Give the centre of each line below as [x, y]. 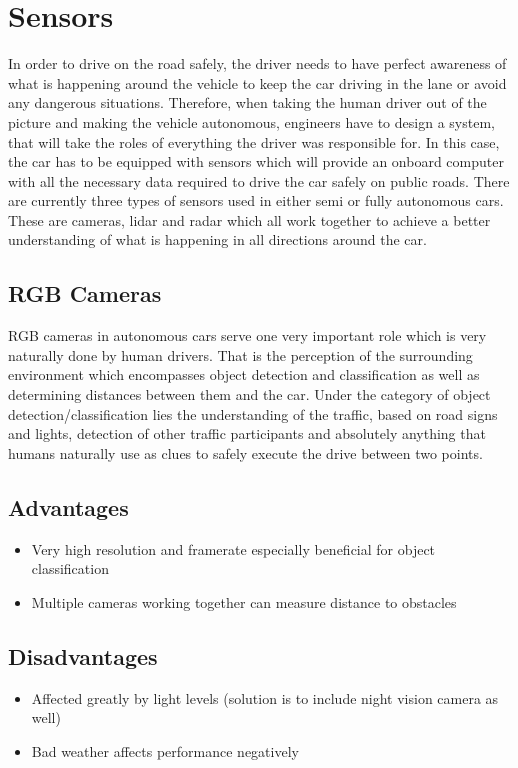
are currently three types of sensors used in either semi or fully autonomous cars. [256, 200]
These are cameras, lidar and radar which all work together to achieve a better [249, 219]
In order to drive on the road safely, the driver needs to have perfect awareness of [257, 63]
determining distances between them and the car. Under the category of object [249, 394]
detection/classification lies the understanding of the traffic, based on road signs [253, 413]
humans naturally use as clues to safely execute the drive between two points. [245, 452]
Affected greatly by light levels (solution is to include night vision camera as [265, 697]
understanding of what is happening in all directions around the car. [217, 239]
